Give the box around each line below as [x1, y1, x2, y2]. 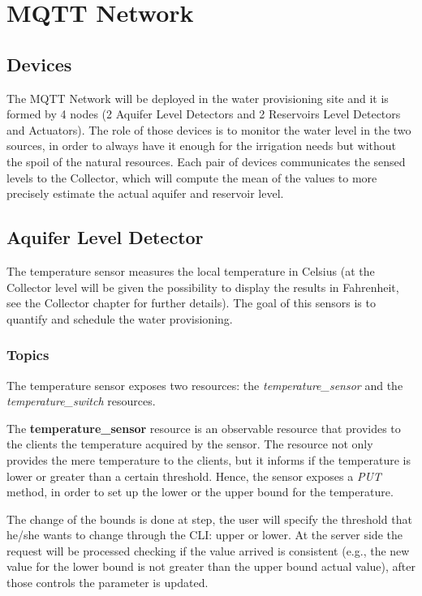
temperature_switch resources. [6, 392, 156, 409]
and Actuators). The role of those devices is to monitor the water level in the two [6, 121, 411, 138]
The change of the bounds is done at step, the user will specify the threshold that [6, 510, 412, 527]
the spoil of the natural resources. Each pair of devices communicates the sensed [6, 152, 406, 169]
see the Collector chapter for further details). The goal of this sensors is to [6, 294, 376, 311]
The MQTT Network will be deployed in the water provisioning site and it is [6, 89, 389, 106]
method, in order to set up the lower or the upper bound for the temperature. [6, 483, 394, 500]
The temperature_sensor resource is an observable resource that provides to [6, 419, 401, 436]
